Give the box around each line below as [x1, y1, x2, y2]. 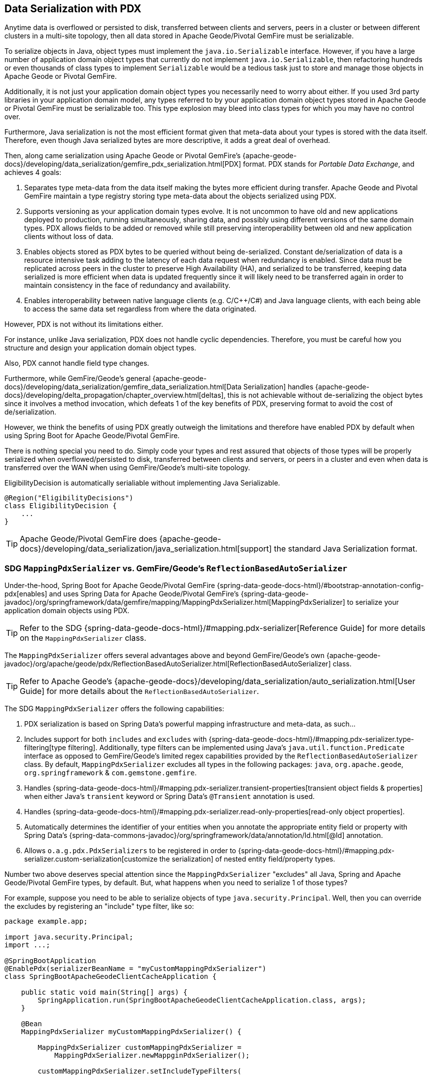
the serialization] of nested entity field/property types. [159, 855, 335, 864]
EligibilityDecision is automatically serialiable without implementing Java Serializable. [4, 479, 280, 487]
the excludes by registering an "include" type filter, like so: [4, 902, 194, 911]
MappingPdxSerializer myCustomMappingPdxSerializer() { [21, 1028, 242, 1036]
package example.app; [4, 917, 88, 926]
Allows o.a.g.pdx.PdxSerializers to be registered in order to [24, 846, 236, 855]
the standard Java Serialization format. [274, 544, 418, 554]
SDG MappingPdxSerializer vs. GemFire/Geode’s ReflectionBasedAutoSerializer [4, 563, 348, 573]
